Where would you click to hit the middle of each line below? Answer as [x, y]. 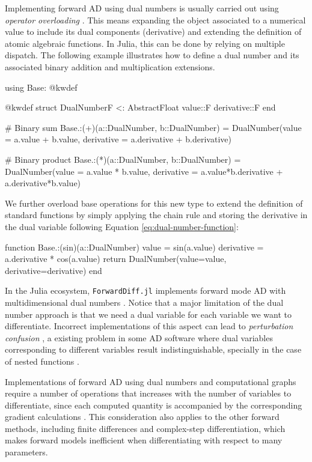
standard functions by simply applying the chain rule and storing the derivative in [156, 215]
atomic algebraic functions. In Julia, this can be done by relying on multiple [145, 43]
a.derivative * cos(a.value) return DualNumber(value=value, [116, 259]
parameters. [26, 452]
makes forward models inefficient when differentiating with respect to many [144, 440]
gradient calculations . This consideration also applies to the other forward [142, 417]
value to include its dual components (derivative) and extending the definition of [153, 32]
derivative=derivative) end [54, 270]
